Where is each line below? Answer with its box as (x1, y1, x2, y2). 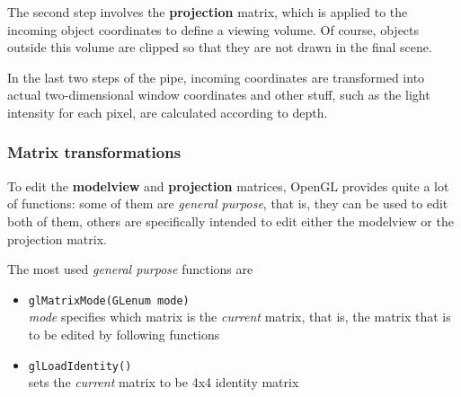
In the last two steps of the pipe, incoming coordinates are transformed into (7, 67, 425, 86)
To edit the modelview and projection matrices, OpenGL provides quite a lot (7, 176, 449, 195)
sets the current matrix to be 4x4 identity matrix (28, 373, 299, 392)
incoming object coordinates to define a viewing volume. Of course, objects (7, 20, 420, 39)
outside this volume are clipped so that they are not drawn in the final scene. (7, 38, 432, 57)
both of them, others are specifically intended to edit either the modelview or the (7, 211, 454, 230)
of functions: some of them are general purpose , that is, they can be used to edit (7, 194, 448, 213)
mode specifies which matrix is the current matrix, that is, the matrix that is (28, 307, 451, 326)
